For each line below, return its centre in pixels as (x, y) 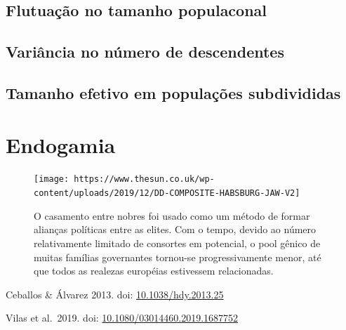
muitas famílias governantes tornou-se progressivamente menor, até (178, 257)
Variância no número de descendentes (145, 52)
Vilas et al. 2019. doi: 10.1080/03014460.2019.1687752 (122, 318)
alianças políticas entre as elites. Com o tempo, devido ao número (175, 229)
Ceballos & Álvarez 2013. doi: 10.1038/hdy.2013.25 (115, 294)
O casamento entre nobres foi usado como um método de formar (172, 215)
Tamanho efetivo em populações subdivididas (173, 92)
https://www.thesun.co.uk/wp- (144, 179)
